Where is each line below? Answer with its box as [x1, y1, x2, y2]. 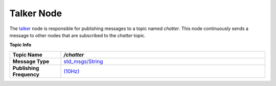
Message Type [12, 58, 50, 65]
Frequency [12, 71, 39, 78]
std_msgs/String [63, 58, 103, 65]
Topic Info [9, 42, 32, 48]
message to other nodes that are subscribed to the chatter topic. [9, 32, 146, 38]
